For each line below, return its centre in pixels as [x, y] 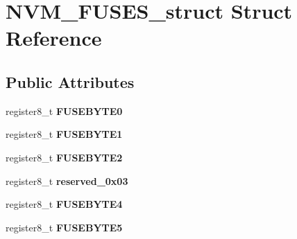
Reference [54, 38]
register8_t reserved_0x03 [67, 180]
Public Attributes [70, 81]
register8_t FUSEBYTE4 [64, 204]
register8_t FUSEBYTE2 [64, 157]
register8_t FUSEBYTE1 [64, 134]
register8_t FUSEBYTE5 [64, 227]
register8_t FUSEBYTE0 [64, 110]
